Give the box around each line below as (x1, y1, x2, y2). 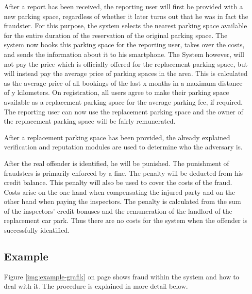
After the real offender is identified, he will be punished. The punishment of (4, 158, 229, 168)
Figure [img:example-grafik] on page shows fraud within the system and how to (4, 271, 239, 281)
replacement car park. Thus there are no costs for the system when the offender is (4, 215, 248, 225)
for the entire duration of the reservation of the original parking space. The (4, 30, 228, 40)
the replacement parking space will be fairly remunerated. (4, 116, 176, 126)
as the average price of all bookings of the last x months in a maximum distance (4, 77, 243, 88)
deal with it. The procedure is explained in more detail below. (4, 281, 188, 291)
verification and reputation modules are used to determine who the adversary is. (4, 142, 243, 152)
